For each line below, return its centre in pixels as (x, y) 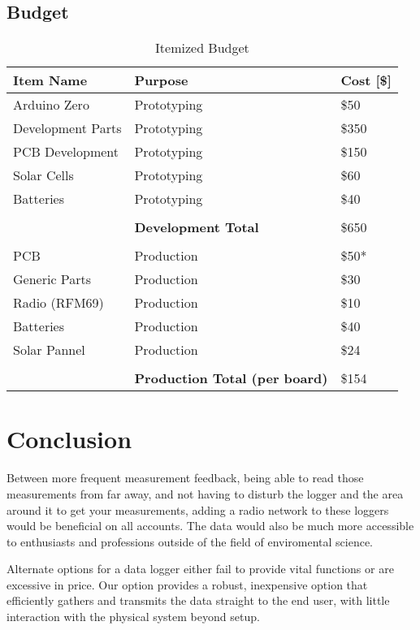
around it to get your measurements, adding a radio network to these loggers (198, 509)
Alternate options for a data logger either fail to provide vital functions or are (200, 569)
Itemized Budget (202, 48)
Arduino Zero (51, 105)
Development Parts (67, 128)
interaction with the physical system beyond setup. (133, 617)
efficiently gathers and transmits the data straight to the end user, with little (198, 600)
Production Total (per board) (231, 378)
